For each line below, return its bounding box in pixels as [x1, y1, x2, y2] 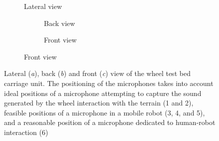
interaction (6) [4, 126, 48, 137]
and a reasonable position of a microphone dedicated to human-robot [4, 117, 216, 127]
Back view [44, 17, 75, 28]
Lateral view [24, 1, 62, 11]
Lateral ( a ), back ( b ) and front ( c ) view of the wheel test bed [4, 68, 191, 78]
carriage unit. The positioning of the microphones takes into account [4, 77, 214, 88]
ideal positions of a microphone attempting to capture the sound [4, 87, 202, 98]
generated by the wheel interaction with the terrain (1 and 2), [4, 97, 194, 108]
